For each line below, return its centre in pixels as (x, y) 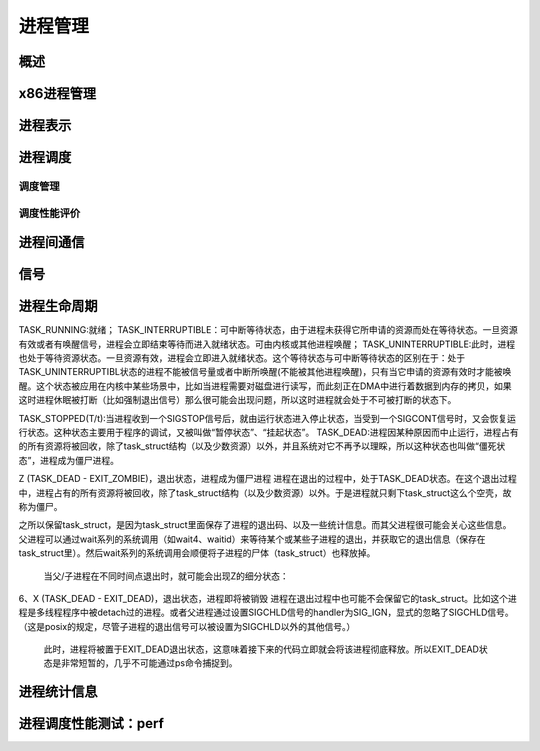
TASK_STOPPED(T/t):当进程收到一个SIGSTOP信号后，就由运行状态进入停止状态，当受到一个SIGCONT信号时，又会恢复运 (267, 418)
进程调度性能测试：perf (91, 723)
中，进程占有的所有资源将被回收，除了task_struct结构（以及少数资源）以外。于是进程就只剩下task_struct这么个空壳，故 (265, 492)
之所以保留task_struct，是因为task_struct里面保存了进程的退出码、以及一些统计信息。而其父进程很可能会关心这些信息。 (265, 525)
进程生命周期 (58, 306)
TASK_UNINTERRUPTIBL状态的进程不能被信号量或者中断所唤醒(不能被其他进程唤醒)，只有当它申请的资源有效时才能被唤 (265, 372)
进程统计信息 (58, 691)
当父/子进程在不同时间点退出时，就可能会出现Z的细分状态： (166, 576)
